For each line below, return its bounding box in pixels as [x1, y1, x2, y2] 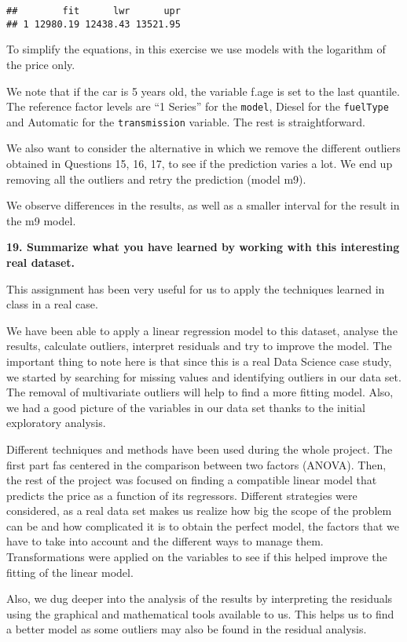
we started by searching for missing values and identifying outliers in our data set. [6, 368, 401, 385]
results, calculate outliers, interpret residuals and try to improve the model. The [6, 337, 392, 354]
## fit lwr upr [6, 5, 181, 16]
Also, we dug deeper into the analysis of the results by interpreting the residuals [6, 590, 393, 607]
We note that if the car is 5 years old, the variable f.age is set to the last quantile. [6, 82, 400, 99]
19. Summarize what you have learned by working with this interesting [6, 239, 400, 255]
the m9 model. [6, 212, 76, 228]
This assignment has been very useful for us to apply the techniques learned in [6, 280, 385, 297]
